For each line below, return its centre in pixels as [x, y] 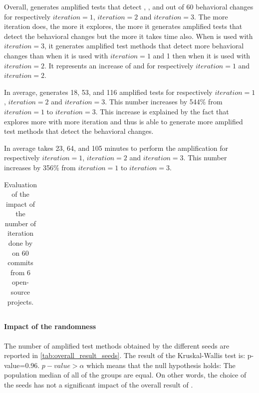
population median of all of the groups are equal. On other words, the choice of [125, 375]
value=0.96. [22, 365]
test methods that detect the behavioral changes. [79, 131]
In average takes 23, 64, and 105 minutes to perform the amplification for [116, 148]
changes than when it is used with [56, 55]
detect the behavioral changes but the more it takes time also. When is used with [129, 36]
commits [20, 262]
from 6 [20, 272]
